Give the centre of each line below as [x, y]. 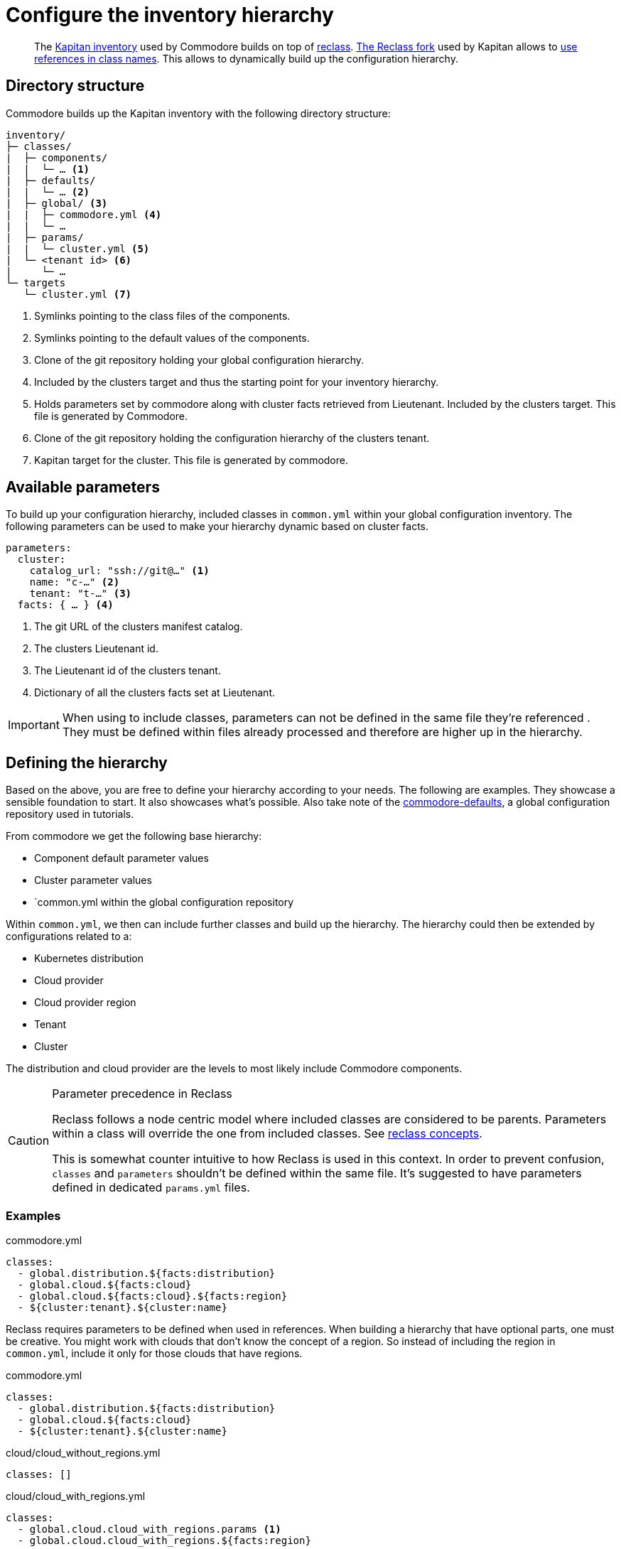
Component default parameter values [121, 858]
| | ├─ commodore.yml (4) [84, 214]
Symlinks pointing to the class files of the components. [162, 315]
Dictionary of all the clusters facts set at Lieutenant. [155, 693]
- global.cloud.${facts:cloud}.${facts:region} [152, 1296]
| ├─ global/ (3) [57, 203]
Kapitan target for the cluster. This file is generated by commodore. [191, 460]
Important [34, 725]
